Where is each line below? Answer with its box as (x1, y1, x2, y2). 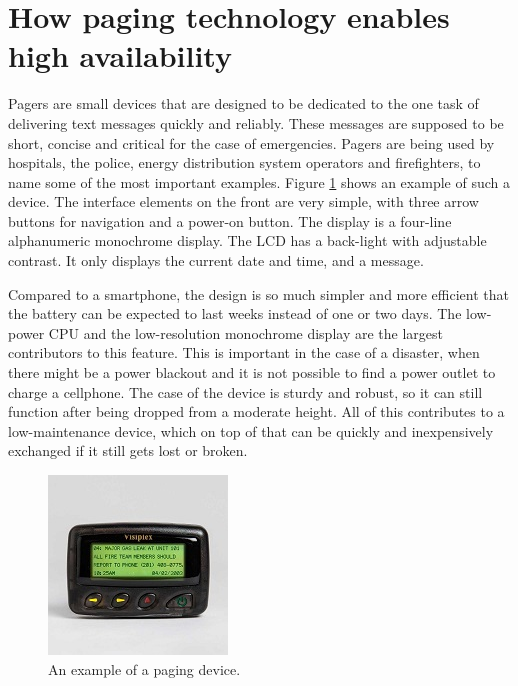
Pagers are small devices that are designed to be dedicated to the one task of (8, 93, 479, 114)
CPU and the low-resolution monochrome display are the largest (48, 322, 443, 343)
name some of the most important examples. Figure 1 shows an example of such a (8, 171, 510, 192)
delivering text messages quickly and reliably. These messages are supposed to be (8, 112, 504, 133)
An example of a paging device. (48, 658, 241, 679)
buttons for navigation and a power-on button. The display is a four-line (8, 210, 452, 231)
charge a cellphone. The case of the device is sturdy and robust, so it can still (8, 381, 483, 402)
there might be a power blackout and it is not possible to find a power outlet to (8, 362, 496, 383)
